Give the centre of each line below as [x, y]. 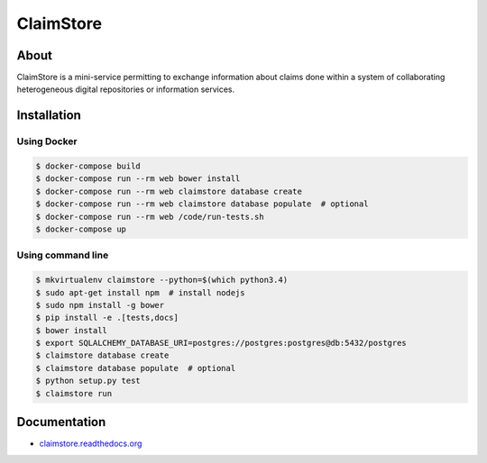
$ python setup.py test [88, 381]
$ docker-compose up [81, 229]
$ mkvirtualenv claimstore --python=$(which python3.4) [162, 280]
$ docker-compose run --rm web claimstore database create [169, 191]
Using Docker [47, 141]
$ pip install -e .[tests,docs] [107, 318]
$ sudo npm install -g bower [100, 305]
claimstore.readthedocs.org [91, 444]
